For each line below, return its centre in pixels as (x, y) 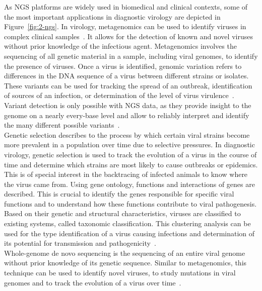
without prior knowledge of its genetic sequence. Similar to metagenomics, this (125, 263)
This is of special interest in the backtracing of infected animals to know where (126, 174)
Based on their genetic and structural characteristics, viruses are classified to (122, 213)
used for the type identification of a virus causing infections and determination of (129, 233)
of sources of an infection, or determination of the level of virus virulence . (119, 95)
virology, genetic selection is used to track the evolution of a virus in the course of (130, 154)
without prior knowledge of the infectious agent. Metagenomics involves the (120, 46)
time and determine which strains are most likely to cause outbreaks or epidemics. (131, 164)
